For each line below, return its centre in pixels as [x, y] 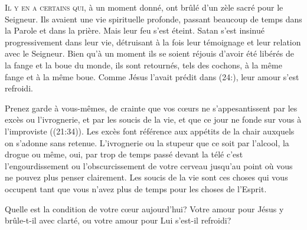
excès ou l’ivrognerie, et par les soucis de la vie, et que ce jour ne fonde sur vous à [153, 119]
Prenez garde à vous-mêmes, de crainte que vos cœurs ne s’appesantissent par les [151, 108]
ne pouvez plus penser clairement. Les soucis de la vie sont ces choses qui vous [146, 177]
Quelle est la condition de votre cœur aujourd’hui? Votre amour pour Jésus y [144, 208]
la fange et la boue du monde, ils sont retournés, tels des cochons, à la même [143, 65]
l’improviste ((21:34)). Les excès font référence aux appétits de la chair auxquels [150, 131]
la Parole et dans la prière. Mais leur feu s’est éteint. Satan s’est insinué [135, 30]
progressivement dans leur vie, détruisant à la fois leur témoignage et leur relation [153, 42]
